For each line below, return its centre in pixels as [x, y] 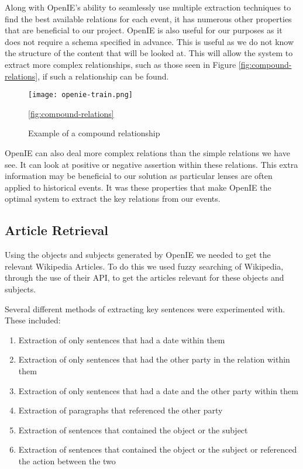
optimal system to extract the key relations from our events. [113, 199]
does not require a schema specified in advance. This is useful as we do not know [149, 41]
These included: [33, 320]
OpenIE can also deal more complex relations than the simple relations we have [147, 153]
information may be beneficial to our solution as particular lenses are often [139, 176]
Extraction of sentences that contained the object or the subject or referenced [158, 449]
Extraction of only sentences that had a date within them [122, 339]
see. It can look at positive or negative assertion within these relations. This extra [151, 164]
